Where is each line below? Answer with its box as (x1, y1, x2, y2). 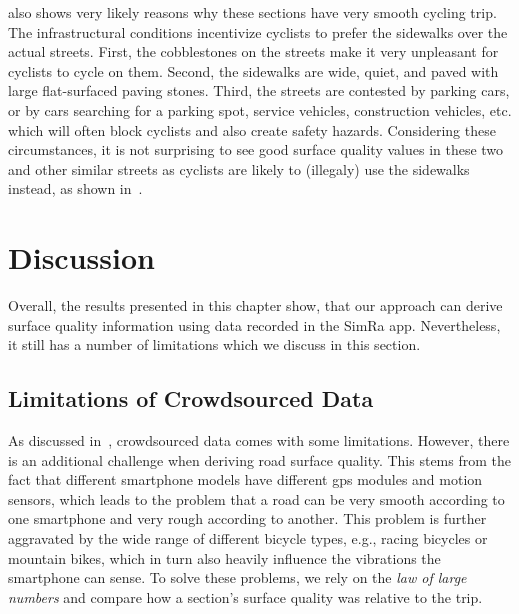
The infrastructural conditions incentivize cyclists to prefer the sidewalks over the (8, 21, 508, 42)
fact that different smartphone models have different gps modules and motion (8, 469, 483, 490)
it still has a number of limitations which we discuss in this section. (8, 334, 421, 355)
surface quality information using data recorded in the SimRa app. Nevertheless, (8, 314, 501, 335)
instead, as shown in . (8, 178, 143, 199)
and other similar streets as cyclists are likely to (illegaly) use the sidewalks (8, 158, 470, 179)
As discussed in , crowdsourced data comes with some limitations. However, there (8, 430, 510, 451)
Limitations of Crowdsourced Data (8, 383, 374, 414)
